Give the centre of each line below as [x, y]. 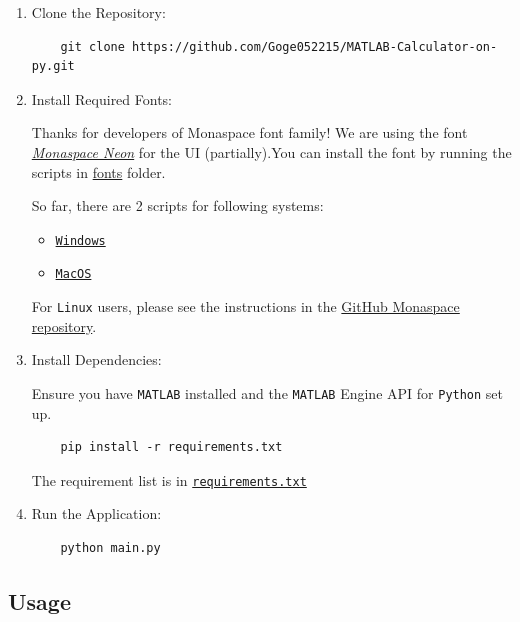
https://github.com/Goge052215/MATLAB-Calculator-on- [315, 46]
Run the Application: [96, 513]
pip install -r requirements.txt [171, 447]
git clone [92, 46]
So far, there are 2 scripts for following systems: [177, 205]
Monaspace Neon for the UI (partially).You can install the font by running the [271, 151]
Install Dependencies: [96, 359]
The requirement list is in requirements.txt [169, 479]
